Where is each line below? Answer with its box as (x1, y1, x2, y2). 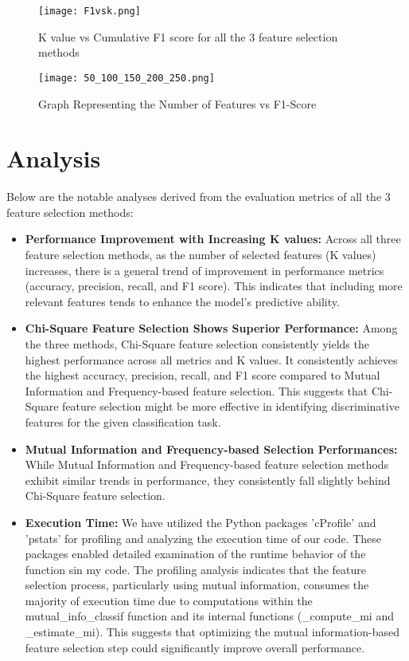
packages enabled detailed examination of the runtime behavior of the (25, 545, 366, 562)
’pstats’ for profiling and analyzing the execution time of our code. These (25, 529, 381, 546)
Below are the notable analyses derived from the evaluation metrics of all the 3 (6, 188, 391, 205)
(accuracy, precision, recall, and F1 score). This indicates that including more (25, 277, 403, 294)
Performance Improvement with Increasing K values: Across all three (25, 230, 401, 247)
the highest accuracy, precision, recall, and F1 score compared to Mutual (25, 367, 380, 384)
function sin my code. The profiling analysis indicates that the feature (25, 561, 366, 577)
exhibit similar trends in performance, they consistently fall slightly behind (25, 471, 391, 488)
